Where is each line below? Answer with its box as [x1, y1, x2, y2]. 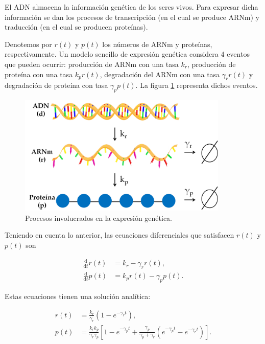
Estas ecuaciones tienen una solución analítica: [5, 291, 151, 302]
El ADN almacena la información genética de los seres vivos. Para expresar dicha [5, 2, 258, 12]
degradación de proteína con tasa [5, 80, 108, 90]
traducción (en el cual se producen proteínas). [5, 21, 148, 32]
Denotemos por [5, 38, 52, 49]
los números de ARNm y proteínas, [102, 38, 212, 49]
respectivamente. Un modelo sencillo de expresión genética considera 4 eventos [5, 49, 250, 59]
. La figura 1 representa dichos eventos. [135, 80, 258, 90]
